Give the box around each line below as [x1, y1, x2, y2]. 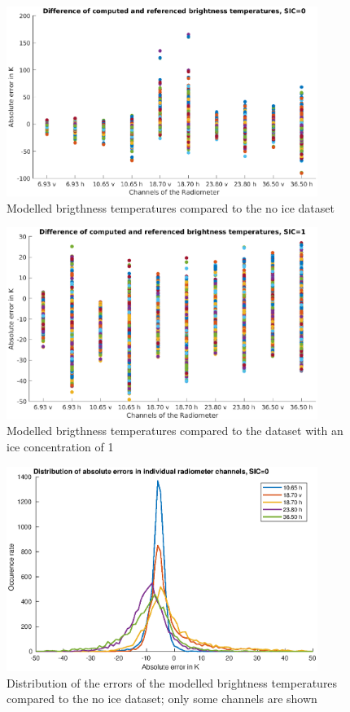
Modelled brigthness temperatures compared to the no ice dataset [7, 199, 335, 216]
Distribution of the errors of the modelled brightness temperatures [7, 674, 338, 691]
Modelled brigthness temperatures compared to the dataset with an [7, 422, 343, 439]
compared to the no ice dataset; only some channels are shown [7, 690, 317, 707]
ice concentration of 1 [7, 438, 114, 455]
